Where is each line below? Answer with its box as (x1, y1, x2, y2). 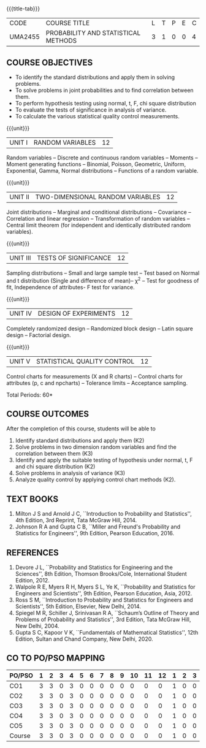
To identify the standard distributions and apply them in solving (15, 74, 175, 81)
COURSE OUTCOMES (6, 409, 90, 419)
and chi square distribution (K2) (15, 463, 96, 470)
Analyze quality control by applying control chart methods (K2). (15, 476, 176, 483)
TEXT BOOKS (6, 494, 59, 504)
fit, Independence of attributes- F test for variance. (6, 283, 135, 291)
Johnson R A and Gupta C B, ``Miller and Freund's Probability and (15, 523, 181, 530)
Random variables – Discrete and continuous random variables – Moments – (6, 154, 198, 161)
